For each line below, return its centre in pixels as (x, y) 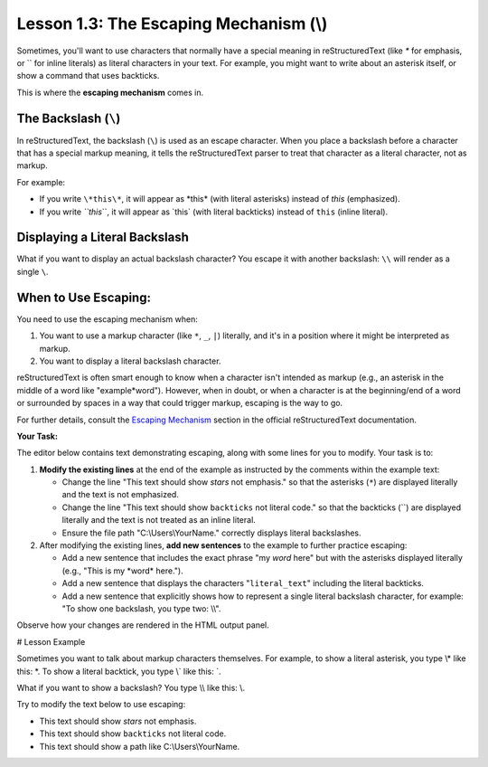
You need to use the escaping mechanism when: (107, 319)
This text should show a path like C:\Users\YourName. (140, 746)
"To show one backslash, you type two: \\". (141, 608)
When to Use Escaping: (84, 297)
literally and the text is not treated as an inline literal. (159, 520)
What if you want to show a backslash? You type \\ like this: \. (131, 687)
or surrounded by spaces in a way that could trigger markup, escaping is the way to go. (180, 403)
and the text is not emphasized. (121, 495)
